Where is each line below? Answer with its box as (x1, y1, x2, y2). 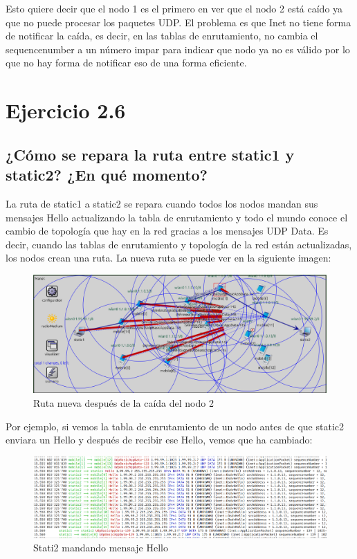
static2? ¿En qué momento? (6, 164, 208, 185)
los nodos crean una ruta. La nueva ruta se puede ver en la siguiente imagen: (6, 250, 331, 265)
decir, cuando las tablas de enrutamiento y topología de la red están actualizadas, (6, 237, 352, 251)
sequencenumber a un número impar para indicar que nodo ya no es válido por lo (6, 42, 350, 56)
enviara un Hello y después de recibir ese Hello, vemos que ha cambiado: (6, 432, 313, 447)
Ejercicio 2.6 (6, 96, 126, 125)
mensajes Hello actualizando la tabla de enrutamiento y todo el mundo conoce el (6, 210, 348, 224)
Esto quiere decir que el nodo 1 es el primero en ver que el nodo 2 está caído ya (6, 1, 343, 15)
